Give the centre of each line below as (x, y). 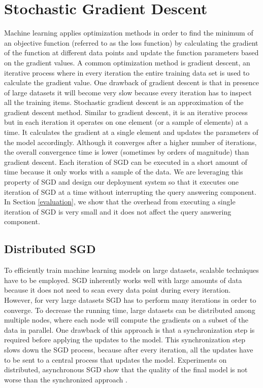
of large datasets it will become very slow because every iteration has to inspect (128, 92)
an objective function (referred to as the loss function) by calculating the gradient (131, 42)
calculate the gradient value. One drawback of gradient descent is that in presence (132, 82)
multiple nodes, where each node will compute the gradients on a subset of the (126, 320)
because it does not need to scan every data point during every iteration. (118, 290)
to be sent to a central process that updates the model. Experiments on (116, 359)
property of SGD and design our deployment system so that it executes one (121, 182)
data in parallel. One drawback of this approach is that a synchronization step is (129, 329)
